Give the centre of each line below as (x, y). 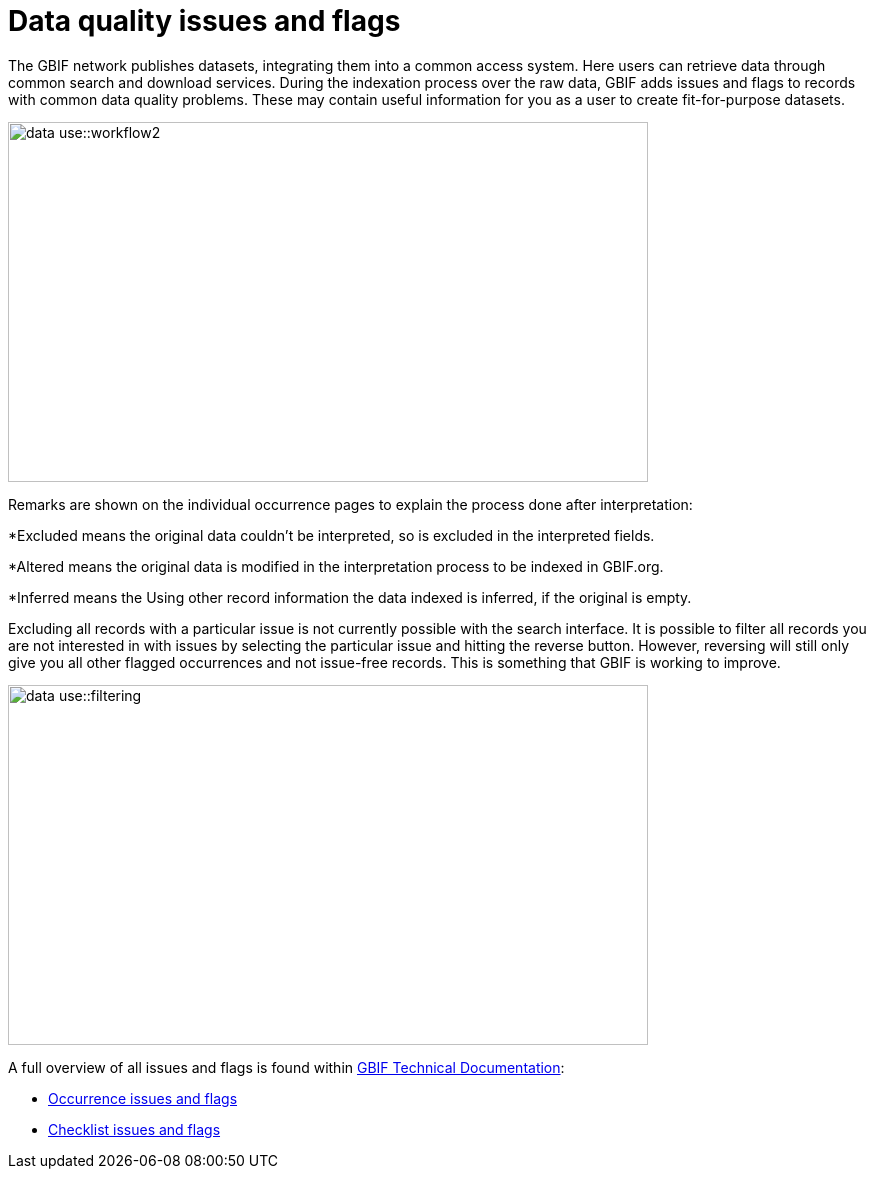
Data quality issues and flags (204, 21)
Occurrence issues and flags (143, 1098)
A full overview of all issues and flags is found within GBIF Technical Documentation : (286, 1067)
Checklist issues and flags (134, 1129)
